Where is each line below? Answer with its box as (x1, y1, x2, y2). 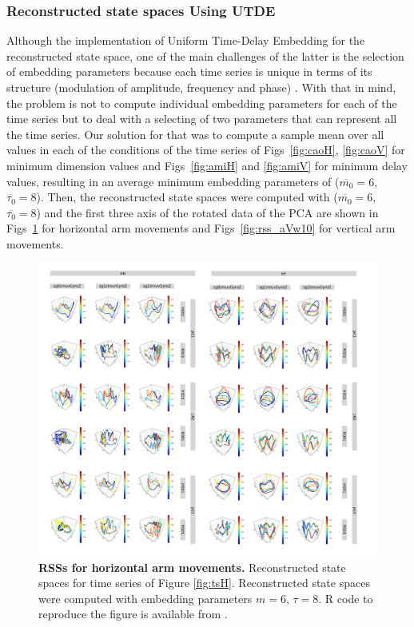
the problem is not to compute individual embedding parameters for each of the (6, 94, 397, 111)
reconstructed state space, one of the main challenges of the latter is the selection (6, 47, 404, 64)
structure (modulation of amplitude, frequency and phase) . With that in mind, (6, 79, 396, 95)
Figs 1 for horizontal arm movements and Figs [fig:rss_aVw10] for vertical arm (6, 220, 396, 236)
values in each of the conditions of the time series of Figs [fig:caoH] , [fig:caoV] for (6, 141, 405, 158)
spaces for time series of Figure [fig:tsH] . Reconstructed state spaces (38, 574, 370, 591)
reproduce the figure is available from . (38, 605, 228, 622)
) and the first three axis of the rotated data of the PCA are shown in (36, 204, 379, 220)
